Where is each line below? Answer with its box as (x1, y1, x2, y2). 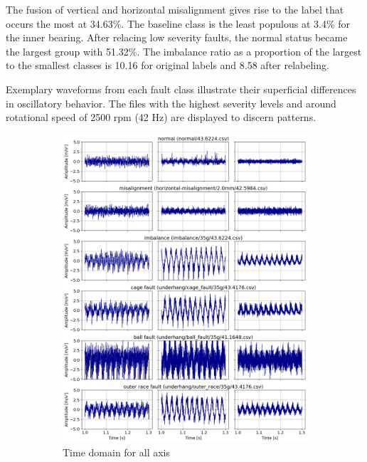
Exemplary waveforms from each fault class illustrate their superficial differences (6, 81, 356, 96)
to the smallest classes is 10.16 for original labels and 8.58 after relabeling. (6, 58, 329, 73)
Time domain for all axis (63, 445, 171, 460)
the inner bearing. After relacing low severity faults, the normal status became (6, 30, 348, 45)
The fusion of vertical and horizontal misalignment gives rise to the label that (6, 2, 344, 16)
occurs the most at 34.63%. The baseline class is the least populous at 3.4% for (6, 16, 351, 31)
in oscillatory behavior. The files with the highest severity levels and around (6, 95, 336, 110)
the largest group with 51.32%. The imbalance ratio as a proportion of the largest (6, 43, 362, 58)
